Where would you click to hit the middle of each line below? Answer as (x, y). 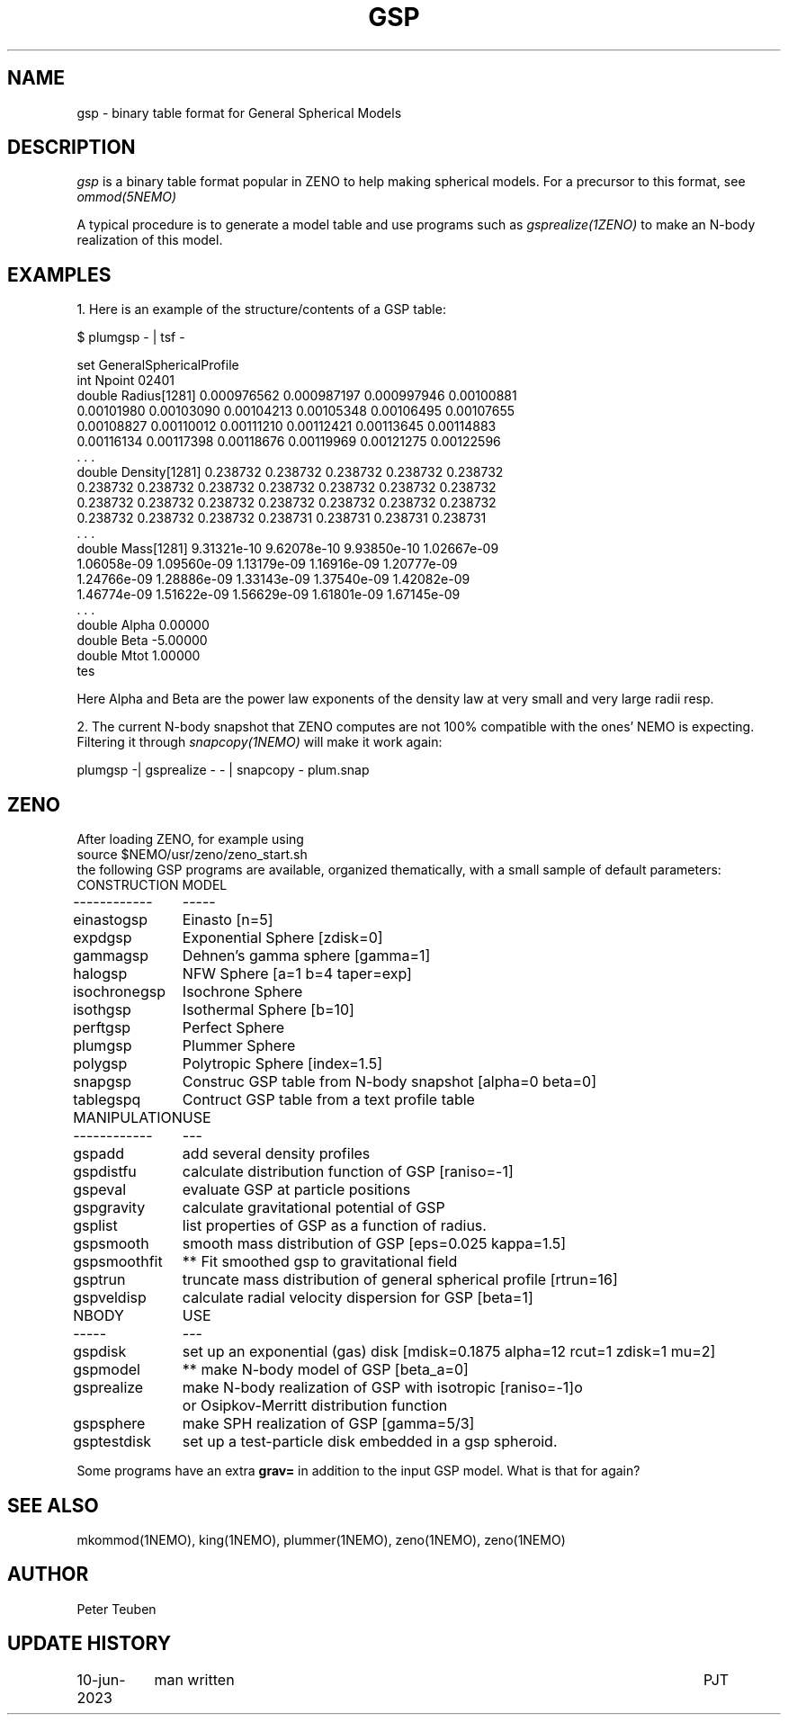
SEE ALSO (53, 1505)
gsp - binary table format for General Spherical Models (239, 112)
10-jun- (101, 1679)
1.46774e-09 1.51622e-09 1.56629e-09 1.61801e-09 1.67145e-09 (269, 595)
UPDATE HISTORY (90, 1644)
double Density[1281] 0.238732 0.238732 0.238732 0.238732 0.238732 (290, 472)
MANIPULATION (128, 1118)
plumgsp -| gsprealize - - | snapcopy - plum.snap (223, 770)
